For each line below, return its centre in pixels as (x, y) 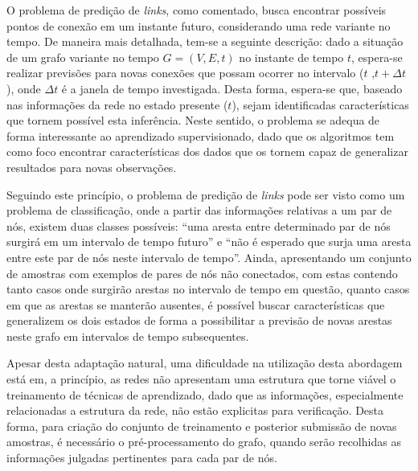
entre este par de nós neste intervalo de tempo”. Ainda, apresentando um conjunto (209, 257)
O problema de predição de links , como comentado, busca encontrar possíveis (197, 10)
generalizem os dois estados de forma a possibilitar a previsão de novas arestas (199, 320)
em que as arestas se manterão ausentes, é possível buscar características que (196, 304)
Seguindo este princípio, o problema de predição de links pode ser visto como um (206, 194)
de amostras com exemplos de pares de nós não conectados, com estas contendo (202, 273)
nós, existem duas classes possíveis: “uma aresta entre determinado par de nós (199, 225)
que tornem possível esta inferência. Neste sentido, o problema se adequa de (193, 120)
